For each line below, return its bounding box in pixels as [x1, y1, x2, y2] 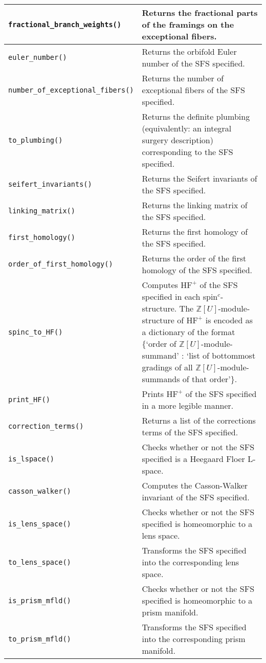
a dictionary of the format [142, 326, 235, 338]
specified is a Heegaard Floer [142, 453, 245, 465]
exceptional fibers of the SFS [142, 84, 245, 96]
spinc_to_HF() [8, 327, 63, 336]
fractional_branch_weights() [8, 20, 121, 29]
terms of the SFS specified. [142, 426, 238, 438]
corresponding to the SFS [142, 146, 233, 158]
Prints [142, 388, 164, 400]
